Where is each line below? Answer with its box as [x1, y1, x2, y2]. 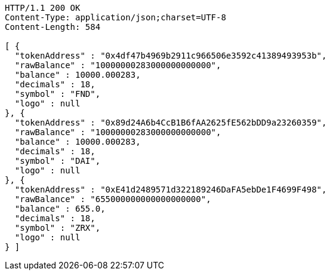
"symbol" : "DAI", [14, 156, 101, 166]
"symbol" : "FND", [14, 89, 101, 99]
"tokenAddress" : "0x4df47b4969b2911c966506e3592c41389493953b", [14, 51, 327, 60]
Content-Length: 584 [5, 22, 101, 32]
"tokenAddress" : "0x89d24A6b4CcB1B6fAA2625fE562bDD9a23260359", [14, 118, 327, 127]
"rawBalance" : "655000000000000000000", [14, 194, 211, 204]
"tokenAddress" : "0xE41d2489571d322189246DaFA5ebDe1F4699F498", [14, 185, 327, 194]
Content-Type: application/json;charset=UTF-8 [5, 13, 226, 22]
